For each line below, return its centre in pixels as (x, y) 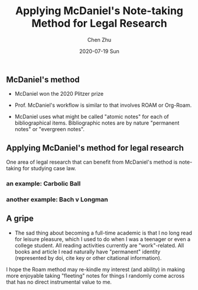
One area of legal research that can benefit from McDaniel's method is (92, 162)
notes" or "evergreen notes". (49, 129)
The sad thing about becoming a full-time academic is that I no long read (103, 233)
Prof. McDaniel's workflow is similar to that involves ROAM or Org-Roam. (103, 105)
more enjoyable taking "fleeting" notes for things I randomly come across (95, 275)
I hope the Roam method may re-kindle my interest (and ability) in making (95, 269)
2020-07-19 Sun (99, 51)
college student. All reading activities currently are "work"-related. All (99, 245)
